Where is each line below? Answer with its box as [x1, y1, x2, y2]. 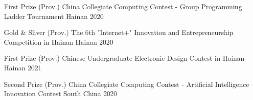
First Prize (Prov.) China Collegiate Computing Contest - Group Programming [4, 1, 242, 11]
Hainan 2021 [4, 62, 42, 72]
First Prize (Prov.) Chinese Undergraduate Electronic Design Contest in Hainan [4, 53, 245, 63]
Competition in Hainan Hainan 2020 [4, 36, 113, 47]
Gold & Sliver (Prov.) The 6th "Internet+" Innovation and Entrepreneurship [4, 27, 233, 37]
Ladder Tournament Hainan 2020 [4, 11, 104, 21]
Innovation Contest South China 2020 [4, 88, 117, 99]
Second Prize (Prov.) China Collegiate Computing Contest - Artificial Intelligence [4, 79, 249, 89]
